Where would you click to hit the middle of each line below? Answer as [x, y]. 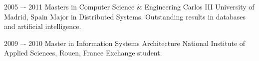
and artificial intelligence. [43, 26]
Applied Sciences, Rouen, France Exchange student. [83, 53]
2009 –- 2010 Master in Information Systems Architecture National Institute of [125, 43]
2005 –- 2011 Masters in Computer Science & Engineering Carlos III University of [129, 6]
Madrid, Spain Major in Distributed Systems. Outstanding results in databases [125, 16]
